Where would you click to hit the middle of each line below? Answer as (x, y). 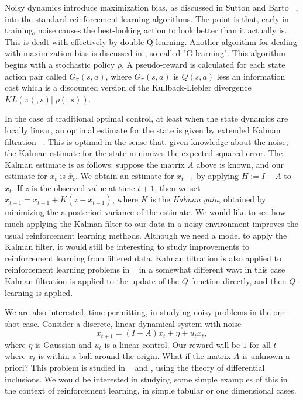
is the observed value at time (83, 187)
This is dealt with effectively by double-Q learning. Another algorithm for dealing (151, 41)
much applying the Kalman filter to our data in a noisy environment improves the (151, 223)
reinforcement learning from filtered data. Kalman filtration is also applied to (143, 258)
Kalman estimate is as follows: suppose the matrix (95, 164)
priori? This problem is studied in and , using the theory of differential (135, 367)
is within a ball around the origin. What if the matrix (135, 356)
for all (260, 344)
